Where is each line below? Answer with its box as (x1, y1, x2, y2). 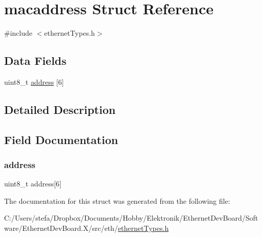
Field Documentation (4, 131, 118, 147)
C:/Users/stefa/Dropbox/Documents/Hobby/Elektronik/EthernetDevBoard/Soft (4, 212, 258, 223)
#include (4, 28, 33, 38)
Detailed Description (4, 101, 116, 117)
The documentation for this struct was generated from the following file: (4, 195, 230, 206)
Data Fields (4, 53, 67, 68)
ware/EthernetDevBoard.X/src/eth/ (4, 223, 118, 233)
